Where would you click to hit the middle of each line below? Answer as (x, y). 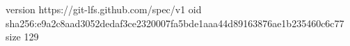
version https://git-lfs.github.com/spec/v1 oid (104, 9)
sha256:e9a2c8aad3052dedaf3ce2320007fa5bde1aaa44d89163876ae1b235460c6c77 (175, 23)
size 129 (22, 37)
